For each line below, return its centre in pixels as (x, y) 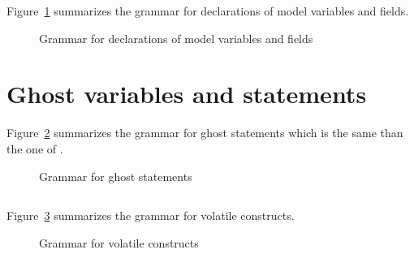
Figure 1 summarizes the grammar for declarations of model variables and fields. (208, 11)
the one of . (35, 148)
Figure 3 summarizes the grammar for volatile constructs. (151, 215)
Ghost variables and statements (187, 94)
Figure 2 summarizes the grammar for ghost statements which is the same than (205, 133)
